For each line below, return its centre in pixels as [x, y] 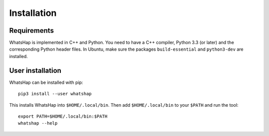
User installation [35, 70]
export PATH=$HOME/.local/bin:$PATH [63, 116]
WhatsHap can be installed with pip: [46, 82]
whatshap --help [38, 123]
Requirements [32, 31]
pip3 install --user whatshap [55, 94]
